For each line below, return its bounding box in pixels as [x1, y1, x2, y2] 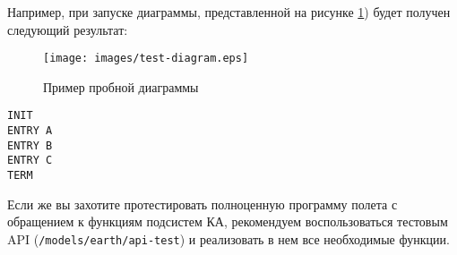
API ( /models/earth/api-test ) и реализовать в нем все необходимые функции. [7, 229, 450, 248]
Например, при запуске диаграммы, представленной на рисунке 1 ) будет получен [7, 3, 451, 21]
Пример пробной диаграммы [43, 77, 199, 96]
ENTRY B [7, 139, 53, 152]
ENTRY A [7, 124, 53, 138]
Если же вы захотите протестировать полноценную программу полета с [7, 194, 398, 213]
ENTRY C [7, 154, 53, 167]
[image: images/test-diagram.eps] [43, 52, 249, 65]
